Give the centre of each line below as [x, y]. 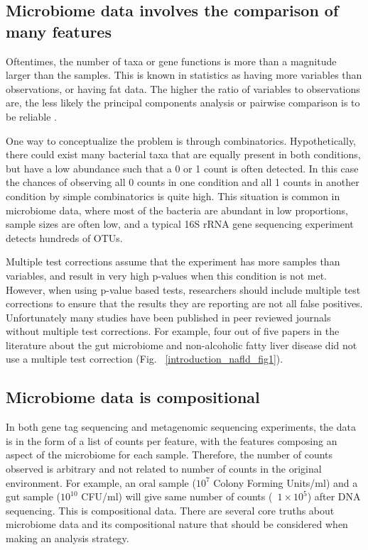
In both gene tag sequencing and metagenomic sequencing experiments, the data [181, 427]
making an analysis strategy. [67, 538]
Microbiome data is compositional [133, 397]
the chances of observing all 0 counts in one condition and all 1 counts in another [183, 182]
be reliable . [32, 116]
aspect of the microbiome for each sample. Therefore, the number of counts [169, 455]
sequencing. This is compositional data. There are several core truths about [170, 510]
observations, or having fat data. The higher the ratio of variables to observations [183, 88]
